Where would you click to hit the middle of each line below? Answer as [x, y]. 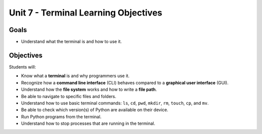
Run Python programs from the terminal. [61, 117]
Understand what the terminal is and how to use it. [72, 42]
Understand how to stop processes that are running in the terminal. [88, 123]
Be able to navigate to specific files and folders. [69, 96]
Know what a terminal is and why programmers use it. [75, 76]
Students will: [23, 67]
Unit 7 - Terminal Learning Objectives [86, 13]
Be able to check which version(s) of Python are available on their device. [95, 110]
